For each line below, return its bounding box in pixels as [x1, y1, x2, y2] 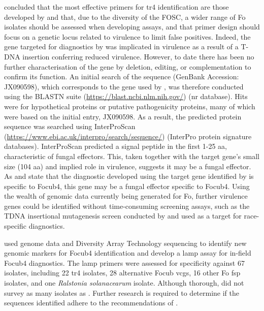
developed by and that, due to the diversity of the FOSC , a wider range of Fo [4, 11, 246, 22]
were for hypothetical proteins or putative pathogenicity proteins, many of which [4, 101, 255, 111]
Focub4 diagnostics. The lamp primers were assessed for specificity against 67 [4, 257, 245, 268]
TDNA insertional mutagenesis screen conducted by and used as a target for [4, 210, 242, 221]
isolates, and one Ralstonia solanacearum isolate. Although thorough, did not [4, 277, 244, 288]
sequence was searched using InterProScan [4, 121, 136, 132]
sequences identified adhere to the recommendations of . [4, 297, 178, 308]
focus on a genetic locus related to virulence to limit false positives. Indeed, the [4, 31, 251, 42]
